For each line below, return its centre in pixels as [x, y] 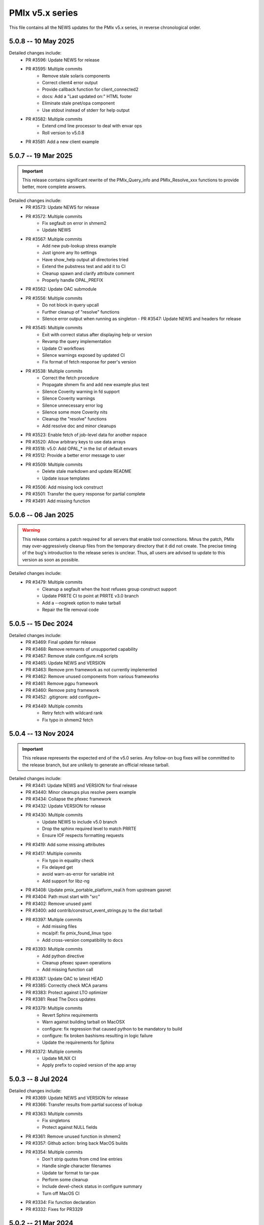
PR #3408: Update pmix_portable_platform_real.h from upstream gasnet [98, 890]
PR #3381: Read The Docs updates [61, 999]
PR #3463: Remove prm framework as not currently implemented [91, 669]
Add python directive [63, 956]
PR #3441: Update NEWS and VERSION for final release [81, 785]
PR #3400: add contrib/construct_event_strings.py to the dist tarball [94, 910]
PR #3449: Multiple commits [54, 706]
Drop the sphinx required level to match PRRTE [89, 829]
